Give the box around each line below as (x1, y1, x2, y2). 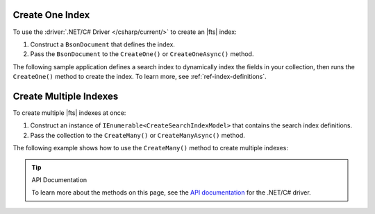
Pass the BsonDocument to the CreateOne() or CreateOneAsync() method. (30, 50, 254, 58)
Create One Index (12, 9, 90, 21)
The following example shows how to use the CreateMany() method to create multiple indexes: (12, 144, 288, 152)
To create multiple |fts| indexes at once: (12, 108, 126, 117)
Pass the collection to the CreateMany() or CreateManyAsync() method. (30, 131, 246, 139)
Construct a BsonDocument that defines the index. (30, 40, 175, 48)
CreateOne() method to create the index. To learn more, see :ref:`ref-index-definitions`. (12, 73, 267, 81)
